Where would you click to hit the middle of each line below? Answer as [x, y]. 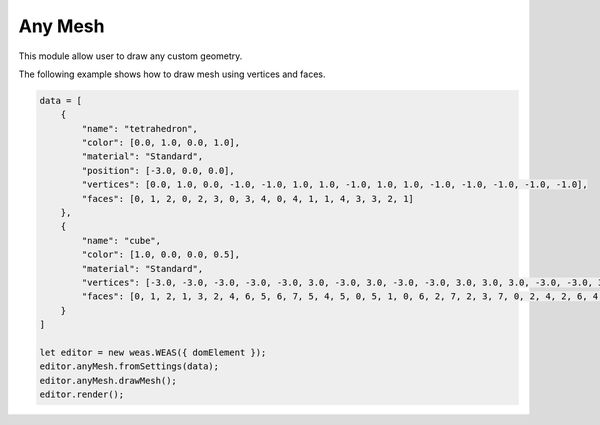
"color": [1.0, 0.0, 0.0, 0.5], [160, 254]
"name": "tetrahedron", [140, 128]
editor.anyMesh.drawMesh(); [108, 380]
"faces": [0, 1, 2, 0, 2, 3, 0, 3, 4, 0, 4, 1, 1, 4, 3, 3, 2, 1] [248, 198]
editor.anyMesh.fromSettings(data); [129, 366]
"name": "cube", [121, 240]
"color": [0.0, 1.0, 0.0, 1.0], [160, 143]
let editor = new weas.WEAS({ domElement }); [153, 352]
